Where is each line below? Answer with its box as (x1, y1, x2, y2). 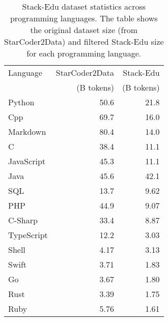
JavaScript (8, 155, 46, 167)
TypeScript (8, 229, 48, 241)
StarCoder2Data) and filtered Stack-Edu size (4, 36, 164, 47)
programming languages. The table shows (10, 12, 158, 24)
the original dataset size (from (30, 24, 138, 36)
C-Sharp (8, 214, 38, 226)
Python (8, 96, 35, 108)
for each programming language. (26, 47, 142, 59)
